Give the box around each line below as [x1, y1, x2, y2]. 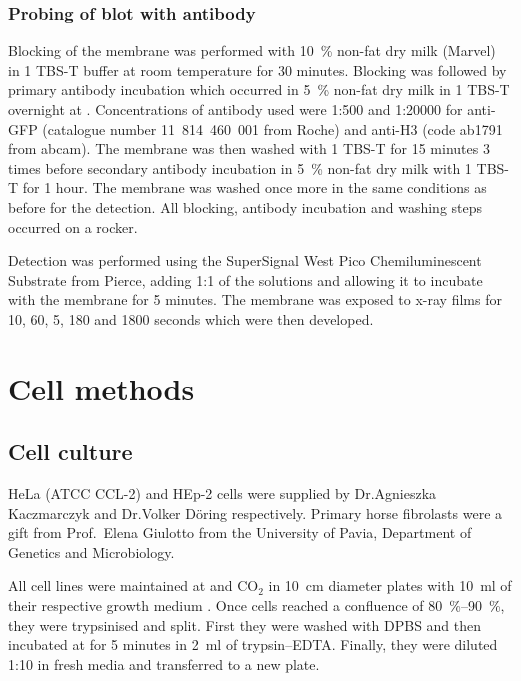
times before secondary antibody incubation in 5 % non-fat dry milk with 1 [8, 157, 472, 178]
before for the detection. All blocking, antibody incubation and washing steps [8, 196, 483, 217]
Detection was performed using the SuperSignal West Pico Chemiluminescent [8, 250, 482, 271]
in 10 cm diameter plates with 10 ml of [268, 575, 512, 596]
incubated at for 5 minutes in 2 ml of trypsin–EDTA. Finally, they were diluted [8, 634, 498, 655]
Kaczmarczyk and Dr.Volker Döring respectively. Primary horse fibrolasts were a [8, 502, 503, 523]
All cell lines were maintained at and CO [8, 575, 259, 596]
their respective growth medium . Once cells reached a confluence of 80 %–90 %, [8, 595, 505, 616]
